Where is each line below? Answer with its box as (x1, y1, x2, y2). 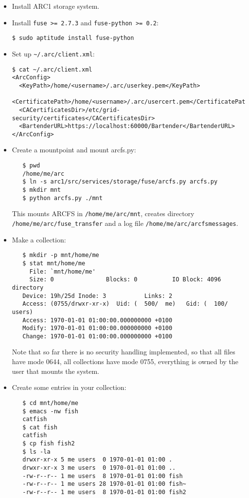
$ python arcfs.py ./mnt (22, 194, 103, 202)
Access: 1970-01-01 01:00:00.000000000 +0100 (22, 316, 173, 324)
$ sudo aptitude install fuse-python (12, 35, 134, 42)
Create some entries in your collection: (12, 382, 126, 392)
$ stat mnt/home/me (22, 259, 86, 267)
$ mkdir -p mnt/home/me (22, 252, 99, 259)
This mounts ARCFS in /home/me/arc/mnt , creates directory (12, 208, 195, 219)
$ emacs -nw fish (22, 407, 78, 415)
